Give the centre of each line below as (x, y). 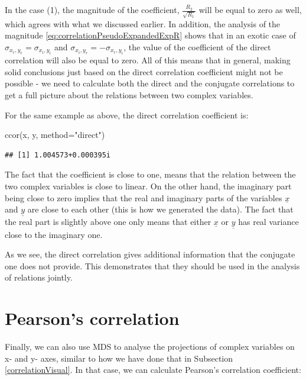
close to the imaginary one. (54, 234)
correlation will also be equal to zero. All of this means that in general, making (148, 60)
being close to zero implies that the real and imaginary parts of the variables (144, 197)
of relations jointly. (39, 277)
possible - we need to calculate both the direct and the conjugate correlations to (150, 83)
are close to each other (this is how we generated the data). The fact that (160, 209)
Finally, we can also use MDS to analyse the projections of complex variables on (150, 347)
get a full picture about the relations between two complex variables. (129, 95)
